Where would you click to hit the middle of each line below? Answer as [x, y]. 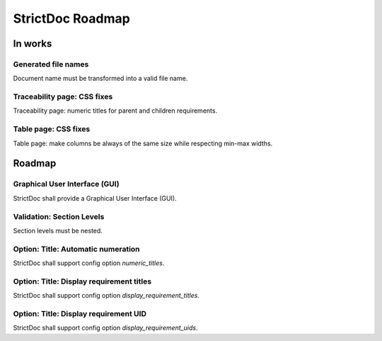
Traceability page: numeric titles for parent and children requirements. [115, 111]
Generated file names [51, 64]
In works [33, 44]
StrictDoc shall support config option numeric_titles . [89, 263]
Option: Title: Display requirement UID [80, 313]
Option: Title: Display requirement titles [82, 281]
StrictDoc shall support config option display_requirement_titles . [106, 296]
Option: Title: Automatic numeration [77, 249]
